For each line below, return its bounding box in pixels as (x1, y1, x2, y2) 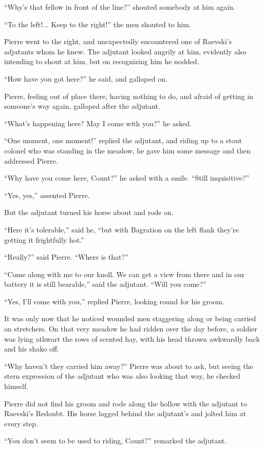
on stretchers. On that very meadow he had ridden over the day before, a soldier (4, 323, 257, 334)
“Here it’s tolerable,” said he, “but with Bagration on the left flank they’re (4, 224, 239, 235)
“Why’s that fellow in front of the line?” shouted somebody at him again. (4, 2, 235, 12)
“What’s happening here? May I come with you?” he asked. (4, 118, 192, 128)
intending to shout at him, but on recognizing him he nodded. (4, 56, 199, 67)
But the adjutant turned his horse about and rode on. (4, 207, 174, 218)
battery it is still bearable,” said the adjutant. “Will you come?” (4, 279, 206, 289)
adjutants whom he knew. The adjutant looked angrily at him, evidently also (4, 46, 247, 56)
